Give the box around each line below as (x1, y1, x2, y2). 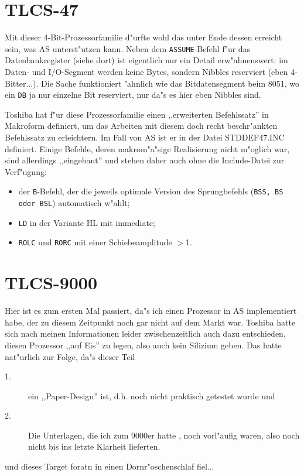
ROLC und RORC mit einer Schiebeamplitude (18, 236, 172, 248)
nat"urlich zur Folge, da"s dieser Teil (5, 350, 135, 362)
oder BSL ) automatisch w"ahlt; (18, 197, 130, 209)
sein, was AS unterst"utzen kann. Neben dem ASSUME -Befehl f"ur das (5, 42, 251, 54)
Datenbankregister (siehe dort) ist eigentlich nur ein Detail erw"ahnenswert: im (5, 54, 288, 66)
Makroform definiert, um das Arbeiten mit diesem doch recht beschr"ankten (5, 119, 278, 132)
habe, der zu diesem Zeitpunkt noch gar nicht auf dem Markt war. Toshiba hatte (5, 316, 296, 328)
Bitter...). (5, 77, 39, 89)
